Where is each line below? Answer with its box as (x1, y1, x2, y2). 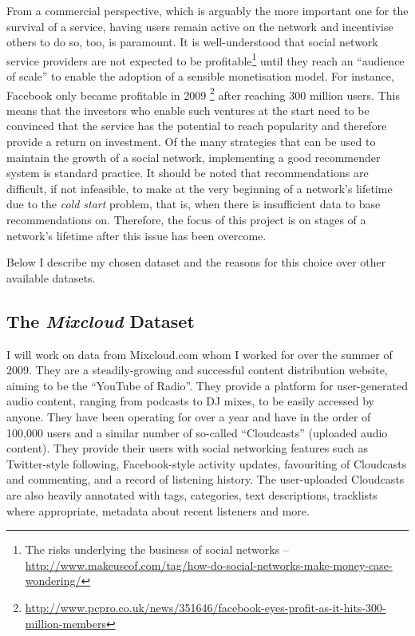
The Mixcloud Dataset (6, 308, 195, 333)
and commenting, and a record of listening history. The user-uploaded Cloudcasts (6, 471, 405, 488)
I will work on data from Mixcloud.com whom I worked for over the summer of (6, 346, 393, 362)
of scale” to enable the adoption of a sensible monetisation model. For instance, (6, 68, 394, 85)
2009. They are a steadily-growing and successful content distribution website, (6, 361, 388, 378)
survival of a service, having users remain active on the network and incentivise (6, 18, 393, 34)
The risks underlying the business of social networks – (25, 541, 289, 558)
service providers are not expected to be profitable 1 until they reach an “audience (6, 49, 405, 69)
